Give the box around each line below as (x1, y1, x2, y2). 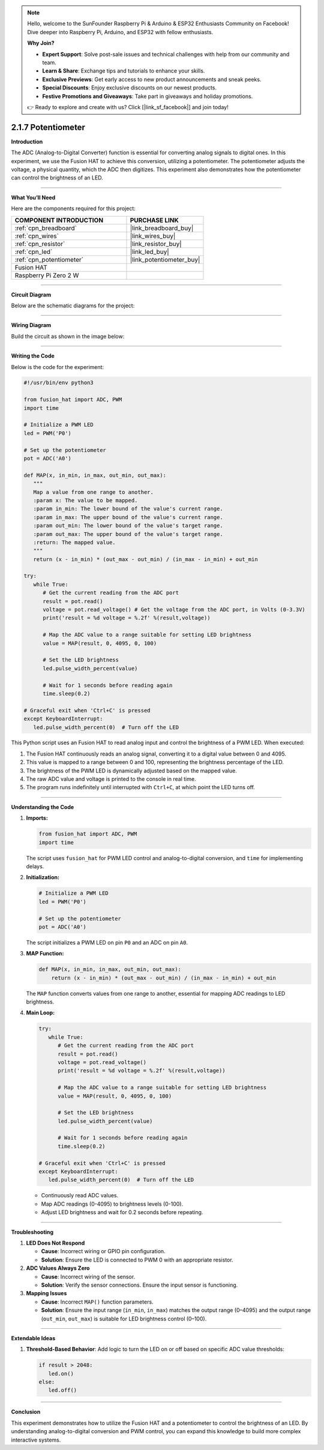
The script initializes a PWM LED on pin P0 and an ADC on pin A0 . (26, 939, 188, 946)
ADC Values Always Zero (26, 1265, 90, 1272)
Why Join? (27, 40, 55, 47)
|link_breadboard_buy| (130, 224, 194, 232)
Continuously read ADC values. (41, 1192, 119, 1199)
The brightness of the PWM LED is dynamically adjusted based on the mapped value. (26, 767, 237, 774)
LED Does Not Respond (26, 1239, 85, 1247)
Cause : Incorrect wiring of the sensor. (41, 1273, 135, 1280)
